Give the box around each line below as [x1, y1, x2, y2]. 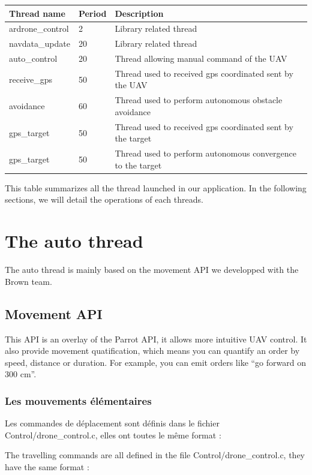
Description [115, 7, 164, 19]
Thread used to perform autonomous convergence [115, 147, 296, 160]
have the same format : [5, 460, 89, 473]
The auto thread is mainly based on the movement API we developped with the [5, 263, 299, 276]
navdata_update [9, 37, 70, 50]
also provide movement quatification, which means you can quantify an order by [5, 344, 300, 357]
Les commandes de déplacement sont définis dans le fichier [5, 417, 220, 429]
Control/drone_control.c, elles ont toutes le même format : [5, 428, 221, 441]
